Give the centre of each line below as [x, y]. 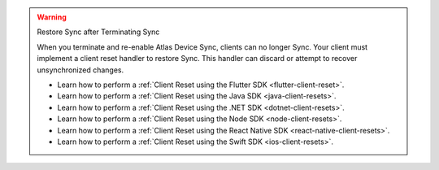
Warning [52, 17]
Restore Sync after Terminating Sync [98, 32]
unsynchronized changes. [80, 70]
